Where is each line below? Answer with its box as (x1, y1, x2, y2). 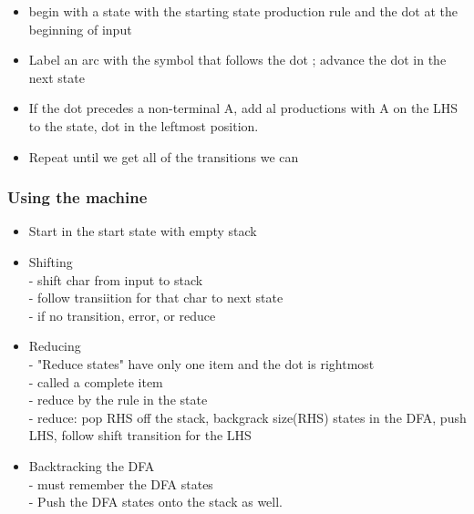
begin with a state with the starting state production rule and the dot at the (28, 2, 458, 20)
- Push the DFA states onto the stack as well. (28, 492, 283, 511)
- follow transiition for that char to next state (28, 288, 283, 307)
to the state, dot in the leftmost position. (28, 116, 259, 135)
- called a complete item (28, 372, 163, 391)
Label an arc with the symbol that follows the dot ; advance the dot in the (28, 50, 447, 69)
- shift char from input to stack (28, 270, 203, 289)
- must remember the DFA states (28, 474, 213, 493)
